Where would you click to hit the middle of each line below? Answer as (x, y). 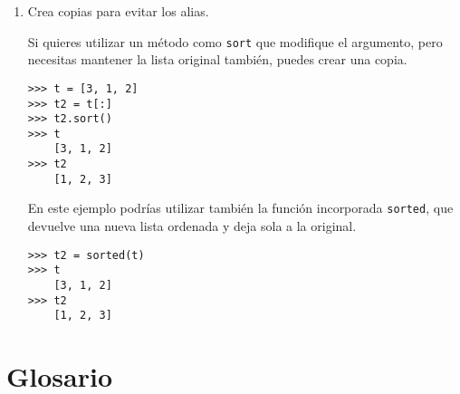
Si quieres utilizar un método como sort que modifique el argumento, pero (235, 41)
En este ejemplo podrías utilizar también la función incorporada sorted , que (240, 208)
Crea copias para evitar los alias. (118, 11)
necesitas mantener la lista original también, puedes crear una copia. (217, 59)
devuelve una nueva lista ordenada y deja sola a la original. (192, 226)
